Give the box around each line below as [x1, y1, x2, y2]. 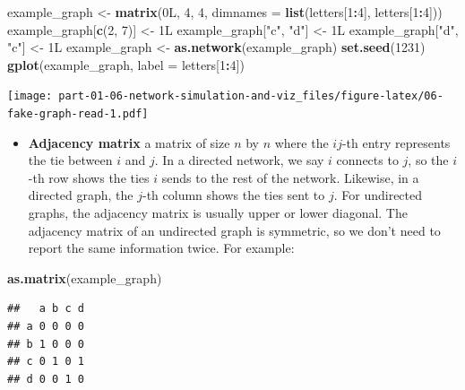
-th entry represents [341, 133, 451, 152]
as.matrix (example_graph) [7, 268, 162, 287]
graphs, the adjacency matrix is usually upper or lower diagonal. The [28, 204, 408, 222]
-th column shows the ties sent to [142, 186, 325, 204]
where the [274, 133, 329, 152]
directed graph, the [28, 186, 133, 204]
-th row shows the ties [28, 168, 150, 186]
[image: [7, 90, 53, 103]
